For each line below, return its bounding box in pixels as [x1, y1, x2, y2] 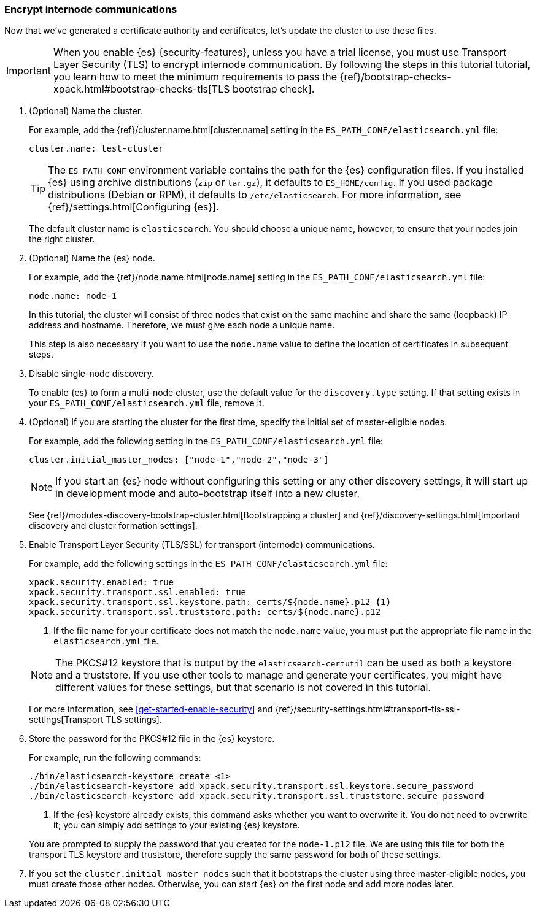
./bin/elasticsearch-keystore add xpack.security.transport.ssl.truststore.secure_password [29, 791, 484, 801]
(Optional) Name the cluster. [29, 106, 143, 117]
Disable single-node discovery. [29, 368, 154, 379]
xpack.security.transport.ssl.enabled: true [29, 587, 247, 598]
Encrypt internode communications [4, 3, 177, 15]
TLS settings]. [106, 714, 162, 725]
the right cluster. [29, 234, 95, 245]
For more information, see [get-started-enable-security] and [29, 704, 273, 715]
